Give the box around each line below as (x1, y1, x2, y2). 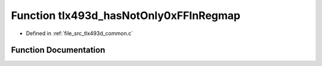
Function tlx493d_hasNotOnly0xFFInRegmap (11, 9, 241, 22)
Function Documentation (11, 45, 106, 55)
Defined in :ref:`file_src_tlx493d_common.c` (26, 30, 134, 37)
